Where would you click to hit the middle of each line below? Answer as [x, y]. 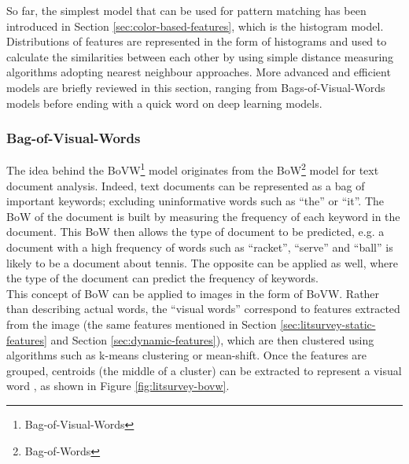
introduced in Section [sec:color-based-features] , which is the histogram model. [195, 26]
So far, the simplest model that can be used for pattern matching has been [186, 10]
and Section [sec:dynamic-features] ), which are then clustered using [212, 339]
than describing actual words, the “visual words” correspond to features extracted [203, 309]
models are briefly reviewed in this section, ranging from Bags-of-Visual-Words [196, 87]
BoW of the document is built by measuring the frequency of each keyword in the [203, 216]
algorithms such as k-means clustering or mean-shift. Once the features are [187, 355]
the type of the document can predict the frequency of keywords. [162, 278]
